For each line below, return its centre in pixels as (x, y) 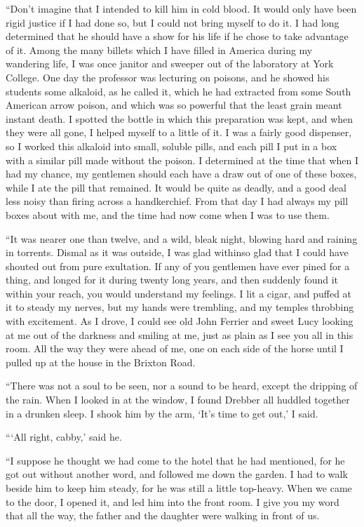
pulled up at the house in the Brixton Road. (101, 362)
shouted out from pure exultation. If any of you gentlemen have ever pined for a (178, 266)
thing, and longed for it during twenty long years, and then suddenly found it (172, 280)
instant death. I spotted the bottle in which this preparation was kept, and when (180, 118)
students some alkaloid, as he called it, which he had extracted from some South (178, 91)
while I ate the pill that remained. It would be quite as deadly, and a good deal (176, 187)
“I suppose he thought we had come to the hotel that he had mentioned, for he (175, 460)
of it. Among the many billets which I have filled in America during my (159, 49)
